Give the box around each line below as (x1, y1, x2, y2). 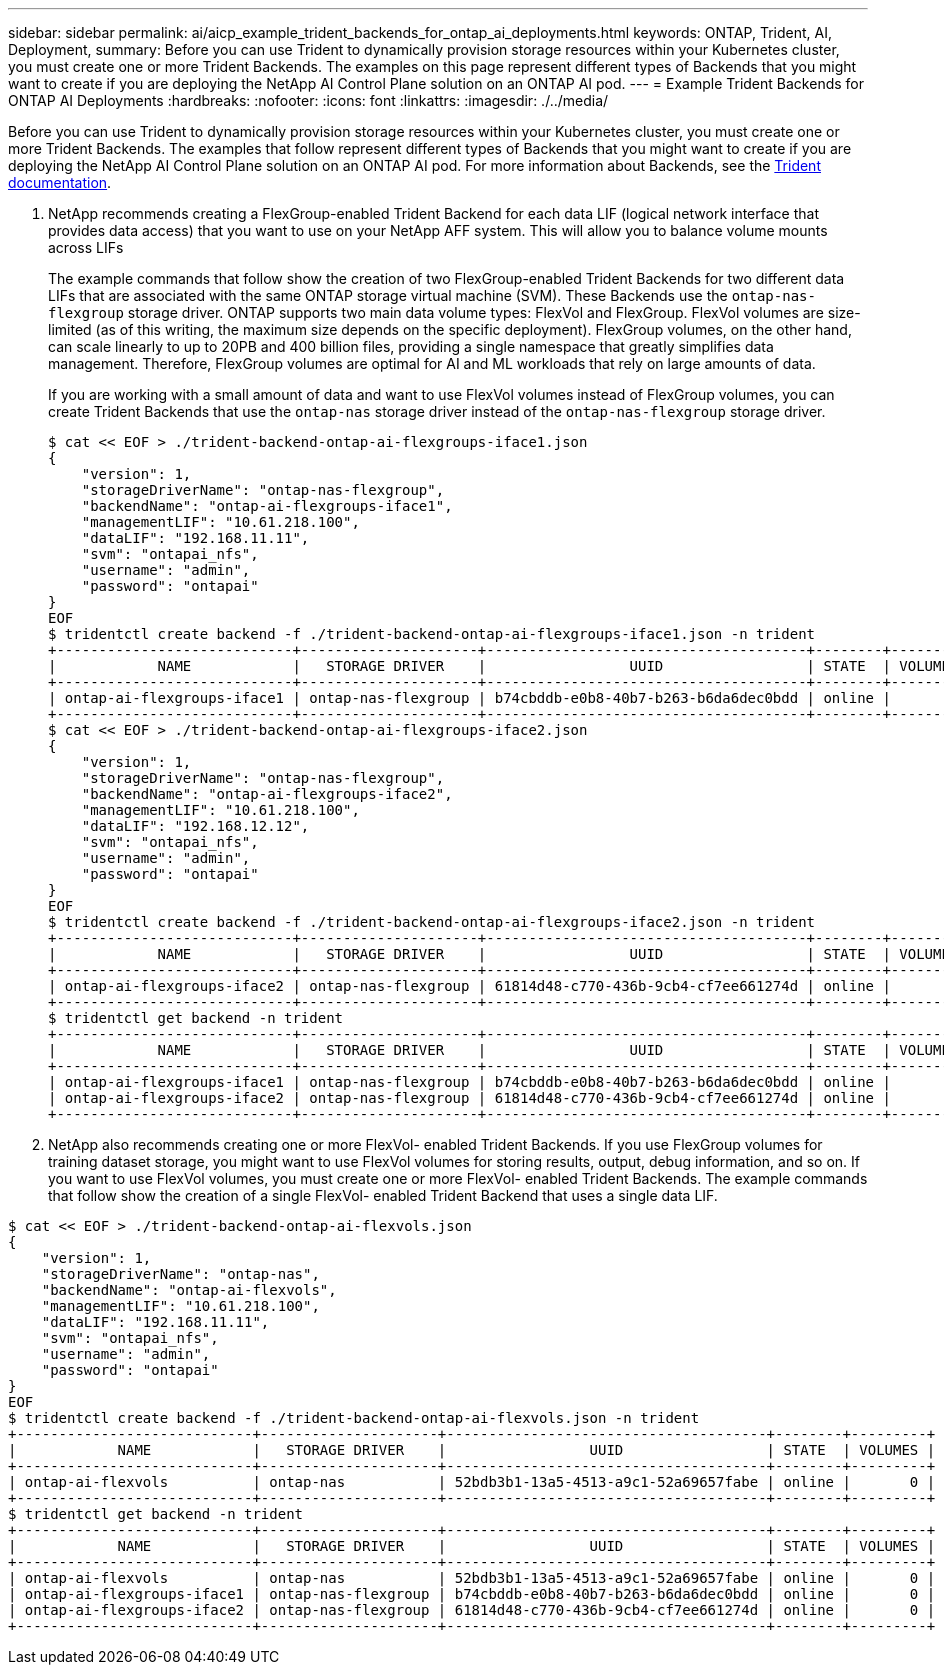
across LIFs (48, 239, 124, 256)
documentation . (8, 174, 112, 191)
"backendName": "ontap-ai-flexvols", (41, 1282, 337, 1298)
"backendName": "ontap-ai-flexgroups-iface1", (81, 498, 453, 514)
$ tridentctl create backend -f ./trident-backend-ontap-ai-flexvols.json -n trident (8, 1410, 700, 1426)
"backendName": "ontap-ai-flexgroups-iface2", (81, 786, 453, 802)
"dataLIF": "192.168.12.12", (81, 818, 310, 834)
